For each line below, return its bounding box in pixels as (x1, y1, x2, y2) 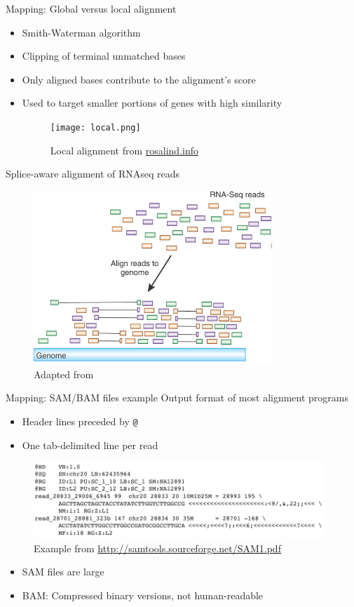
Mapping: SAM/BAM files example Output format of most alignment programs (6, 390, 349, 405)
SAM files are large (22, 564, 104, 579)
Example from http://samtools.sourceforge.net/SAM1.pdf (34, 540, 281, 555)
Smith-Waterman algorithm (22, 25, 141, 39)
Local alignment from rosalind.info (50, 142, 198, 157)
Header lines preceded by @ (22, 413, 138, 428)
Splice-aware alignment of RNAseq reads (6, 166, 180, 181)
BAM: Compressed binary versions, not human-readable (22, 587, 264, 602)
